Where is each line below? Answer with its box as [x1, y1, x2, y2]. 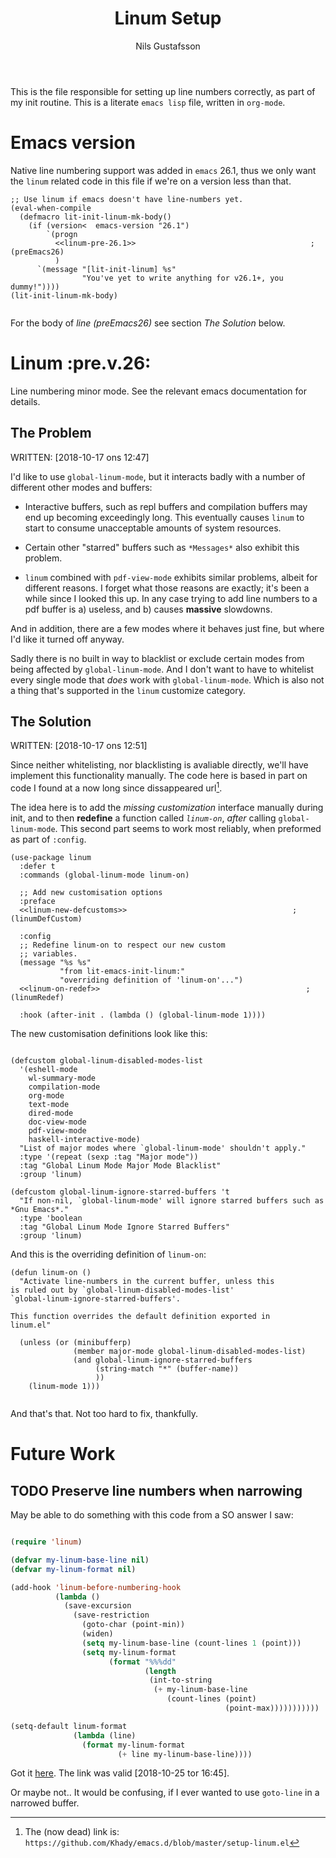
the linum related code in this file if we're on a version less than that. [10, 175, 292, 187]
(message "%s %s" [19, 958, 92, 968]
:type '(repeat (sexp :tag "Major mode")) [19, 1152, 199, 1162]
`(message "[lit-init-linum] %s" [36, 264, 177, 274]
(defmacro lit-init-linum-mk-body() [19, 212, 172, 222]
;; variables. [19, 949, 78, 959]
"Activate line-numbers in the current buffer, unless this [19, 1277, 275, 1287]
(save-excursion [63, 1601, 132, 1611]
